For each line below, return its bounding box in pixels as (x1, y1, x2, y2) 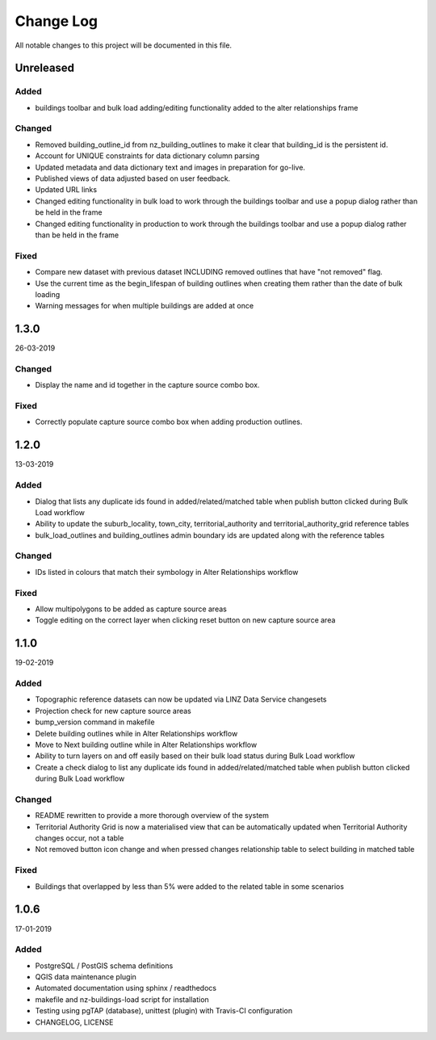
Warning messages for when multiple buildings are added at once (35, 301, 254, 311)
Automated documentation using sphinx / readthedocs (35, 983, 217, 993)
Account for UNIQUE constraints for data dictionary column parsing (35, 151, 260, 161)
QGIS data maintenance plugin (35, 972, 137, 982)
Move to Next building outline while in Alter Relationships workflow (35, 740, 258, 749)
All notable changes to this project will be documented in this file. (15, 40, 233, 50)
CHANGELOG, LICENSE (35, 1017, 114, 1027)
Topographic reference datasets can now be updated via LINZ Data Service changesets (35, 694, 327, 704)
